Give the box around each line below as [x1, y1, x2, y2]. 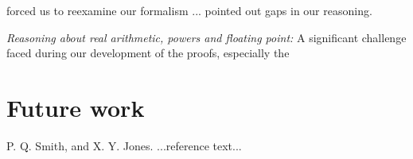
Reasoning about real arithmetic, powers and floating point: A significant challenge [6, 29, 407, 45]
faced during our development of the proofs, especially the [6, 45, 290, 61]
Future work [6, 91, 145, 123]
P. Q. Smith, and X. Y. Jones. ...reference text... [6, 137, 242, 153]
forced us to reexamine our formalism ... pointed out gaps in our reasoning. [6, 2, 372, 18]
